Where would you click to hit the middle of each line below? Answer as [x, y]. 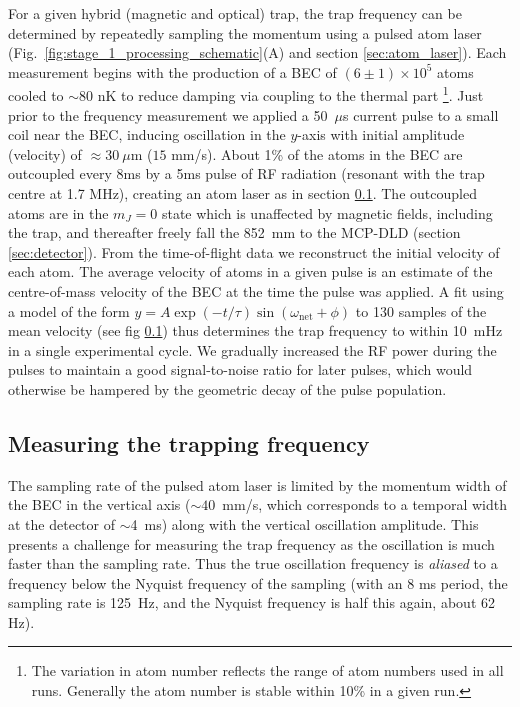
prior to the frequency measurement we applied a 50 [168, 114]
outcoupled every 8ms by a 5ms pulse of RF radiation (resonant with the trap [246, 173]
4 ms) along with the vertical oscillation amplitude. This [304, 523]
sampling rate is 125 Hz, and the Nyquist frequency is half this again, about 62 [251, 602]
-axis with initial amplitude [381, 134]
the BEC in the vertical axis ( [99, 504]
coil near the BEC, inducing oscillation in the [147, 134]
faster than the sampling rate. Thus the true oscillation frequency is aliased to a [253, 563]
